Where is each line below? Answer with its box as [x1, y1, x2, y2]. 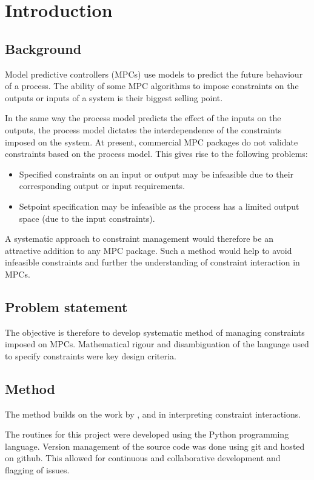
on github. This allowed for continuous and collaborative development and [5, 452, 281, 464]
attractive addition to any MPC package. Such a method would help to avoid [5, 244, 292, 256]
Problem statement [5, 297, 128, 316]
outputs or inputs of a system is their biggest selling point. [5, 91, 223, 104]
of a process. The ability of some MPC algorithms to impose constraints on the [5, 79, 299, 92]
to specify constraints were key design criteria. [5, 349, 176, 362]
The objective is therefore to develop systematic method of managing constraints [5, 325, 305, 338]
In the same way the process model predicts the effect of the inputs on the [5, 112, 281, 124]
